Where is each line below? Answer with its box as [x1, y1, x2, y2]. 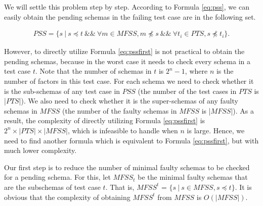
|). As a [231, 105, 254, 116]
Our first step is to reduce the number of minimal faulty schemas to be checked [4, 162, 250, 172]
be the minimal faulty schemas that [138, 172, 248, 182]
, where [185, 66, 208, 76]
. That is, [105, 181, 135, 192]
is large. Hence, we [187, 125, 245, 135]
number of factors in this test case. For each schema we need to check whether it [4, 76, 254, 86]
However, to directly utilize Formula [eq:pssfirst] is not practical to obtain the [4, 46, 245, 57]
